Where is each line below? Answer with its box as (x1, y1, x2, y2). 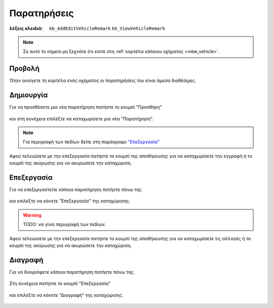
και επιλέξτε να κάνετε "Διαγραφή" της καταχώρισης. (9, 292, 124, 298)
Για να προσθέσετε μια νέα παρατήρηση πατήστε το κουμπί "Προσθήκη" (9, 104, 162, 110)
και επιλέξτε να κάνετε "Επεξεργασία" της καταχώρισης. (9, 198, 130, 204)
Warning (23, 212, 41, 218)
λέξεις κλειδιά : (9, 25, 43, 31)
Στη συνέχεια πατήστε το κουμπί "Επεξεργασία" (9, 281, 111, 287)
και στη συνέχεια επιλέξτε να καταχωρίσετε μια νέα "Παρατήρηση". (9, 115, 154, 121)
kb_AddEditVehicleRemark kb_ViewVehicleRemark (49, 25, 165, 31)
